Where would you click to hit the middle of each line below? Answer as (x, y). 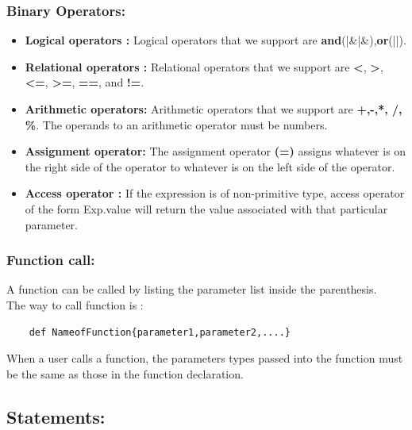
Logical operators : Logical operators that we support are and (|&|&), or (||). (216, 40)
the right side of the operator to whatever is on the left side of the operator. (210, 166)
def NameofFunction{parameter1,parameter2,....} (160, 332)
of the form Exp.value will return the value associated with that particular (206, 208)
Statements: (56, 416)
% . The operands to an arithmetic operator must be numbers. (176, 124)
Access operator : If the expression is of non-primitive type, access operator (215, 193)
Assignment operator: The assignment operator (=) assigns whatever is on (216, 151)
